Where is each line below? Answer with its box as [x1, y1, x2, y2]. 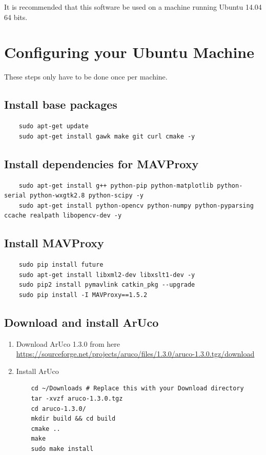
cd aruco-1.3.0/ [31, 405, 86, 412]
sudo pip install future [18, 261, 104, 269]
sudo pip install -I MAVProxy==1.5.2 [18, 291, 148, 299]
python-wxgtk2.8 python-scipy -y [30, 192, 144, 200]
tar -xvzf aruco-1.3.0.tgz [31, 395, 123, 403]
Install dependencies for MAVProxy [4, 155, 199, 171]
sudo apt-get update [18, 123, 89, 130]
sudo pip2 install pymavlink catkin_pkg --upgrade [18, 281, 195, 289]
